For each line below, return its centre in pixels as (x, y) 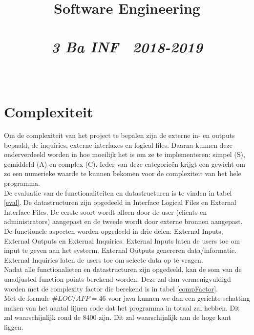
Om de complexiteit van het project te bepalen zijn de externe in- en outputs (119, 135)
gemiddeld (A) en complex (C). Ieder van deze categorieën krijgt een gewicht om (125, 164)
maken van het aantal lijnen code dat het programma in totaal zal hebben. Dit (122, 307)
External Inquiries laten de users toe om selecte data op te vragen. (104, 259)
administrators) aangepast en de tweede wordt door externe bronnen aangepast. (123, 221)
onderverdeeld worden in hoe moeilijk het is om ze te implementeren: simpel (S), (125, 154)
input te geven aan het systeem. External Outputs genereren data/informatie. (120, 250)
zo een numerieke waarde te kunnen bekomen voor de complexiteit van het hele (123, 173)
